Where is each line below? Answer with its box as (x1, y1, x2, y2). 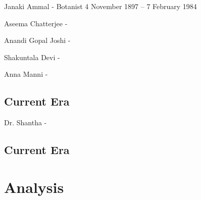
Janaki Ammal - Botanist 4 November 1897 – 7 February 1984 (4, 1, 197, 11)
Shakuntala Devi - (4, 52, 60, 62)
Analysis (4, 176, 64, 197)
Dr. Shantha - (4, 117, 47, 128)
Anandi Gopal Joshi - (4, 35, 71, 45)
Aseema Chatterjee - (4, 18, 68, 28)
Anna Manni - (4, 69, 48, 79)
